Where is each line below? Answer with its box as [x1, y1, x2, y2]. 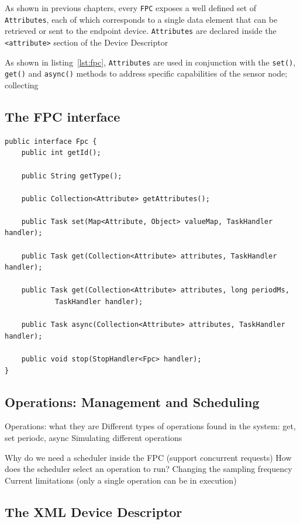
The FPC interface [5, 107, 120, 125]
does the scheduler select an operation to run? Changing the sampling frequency [5, 463, 292, 475]
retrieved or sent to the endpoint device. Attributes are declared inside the [5, 25, 277, 37]
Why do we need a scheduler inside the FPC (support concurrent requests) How [5, 451, 292, 463]
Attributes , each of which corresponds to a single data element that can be [5, 13, 278, 25]
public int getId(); [21, 149, 101, 157]
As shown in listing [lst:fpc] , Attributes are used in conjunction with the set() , [5, 56, 296, 68]
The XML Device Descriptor [5, 502, 182, 520]
